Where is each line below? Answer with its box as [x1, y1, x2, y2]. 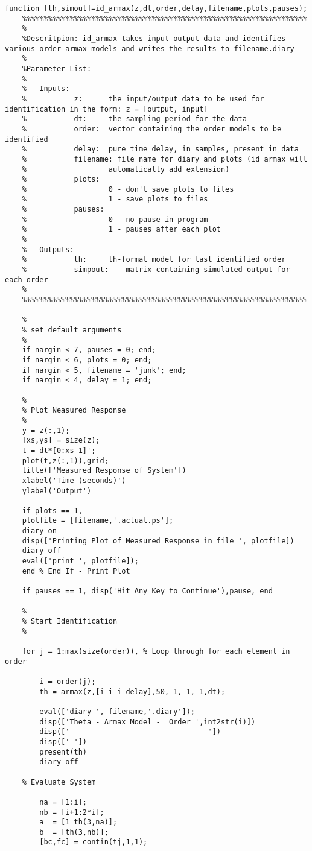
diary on [22, 527, 57, 536]
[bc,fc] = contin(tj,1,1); [39, 838, 148, 847]
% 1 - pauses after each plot [22, 225, 221, 234]
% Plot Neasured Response [22, 406, 126, 415]
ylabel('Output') [22, 486, 92, 495]
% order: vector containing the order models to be [22, 124, 282, 133]
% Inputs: [22, 84, 70, 93]
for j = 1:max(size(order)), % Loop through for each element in [22, 647, 290, 656]
